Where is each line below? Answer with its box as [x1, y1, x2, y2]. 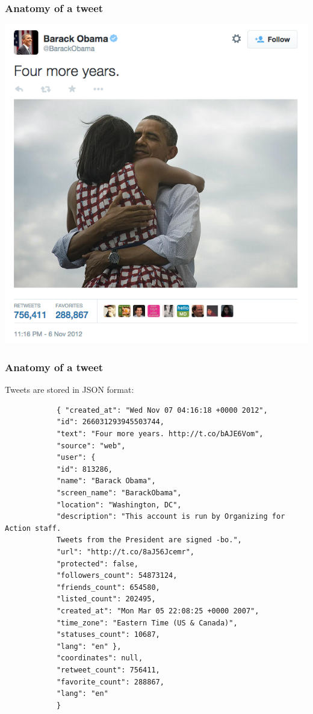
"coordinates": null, [56, 654, 143, 663]
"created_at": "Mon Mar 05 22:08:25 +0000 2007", [56, 606, 259, 615]
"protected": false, [56, 559, 138, 568]
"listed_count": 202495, [56, 595, 156, 604]
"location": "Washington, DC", [56, 500, 182, 509]
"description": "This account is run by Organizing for [56, 512, 285, 521]
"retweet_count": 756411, [56, 665, 160, 674]
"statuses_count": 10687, [56, 630, 160, 639]
